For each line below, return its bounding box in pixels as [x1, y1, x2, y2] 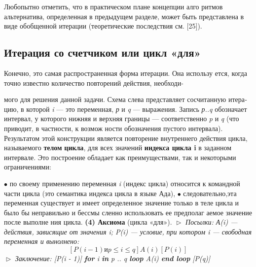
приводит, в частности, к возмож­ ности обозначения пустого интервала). [4, 123, 223, 133]
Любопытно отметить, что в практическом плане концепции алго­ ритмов [4, 1, 223, 11]
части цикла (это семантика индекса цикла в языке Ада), [4, 188, 176, 198]
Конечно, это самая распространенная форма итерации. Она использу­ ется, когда [4, 67, 247, 78]
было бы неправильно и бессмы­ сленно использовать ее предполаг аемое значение [4, 207, 252, 217]
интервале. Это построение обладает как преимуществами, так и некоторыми [4, 152, 236, 162]
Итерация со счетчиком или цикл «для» [4, 45, 201, 60]
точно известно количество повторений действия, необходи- [4, 77, 183, 88]
